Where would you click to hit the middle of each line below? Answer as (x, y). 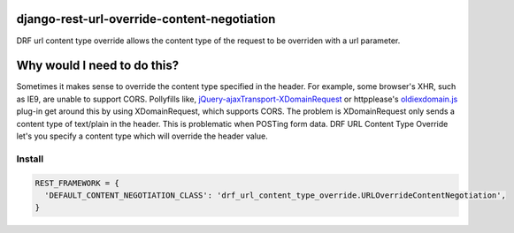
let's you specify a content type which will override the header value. (142, 136)
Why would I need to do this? (98, 66)
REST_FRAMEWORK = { (77, 183)
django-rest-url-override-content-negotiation (146, 19)
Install (30, 159)
